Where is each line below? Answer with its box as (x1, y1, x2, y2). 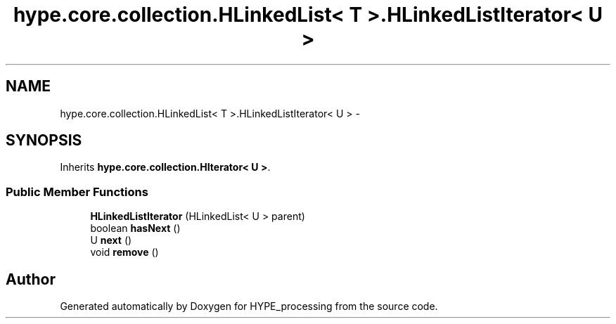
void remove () (90, 246, 159, 259)
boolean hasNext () (90, 222, 181, 235)
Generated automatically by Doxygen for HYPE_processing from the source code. (60, 300, 438, 313)
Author (6, 270, 56, 288)
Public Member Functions (6, 184, 148, 199)
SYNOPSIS (6, 131, 82, 150)
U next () (90, 234, 132, 247)
